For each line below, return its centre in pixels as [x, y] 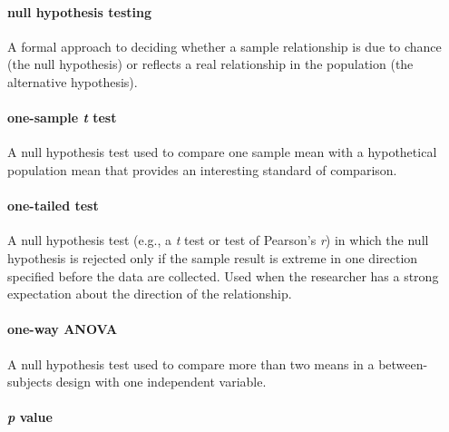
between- [403, 363]
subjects [30, 382]
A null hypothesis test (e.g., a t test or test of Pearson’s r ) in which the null [218, 240]
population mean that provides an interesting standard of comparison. [202, 169]
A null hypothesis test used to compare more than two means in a [191, 363]
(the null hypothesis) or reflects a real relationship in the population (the [210, 64]
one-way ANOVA [63, 329]
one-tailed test [53, 206]
